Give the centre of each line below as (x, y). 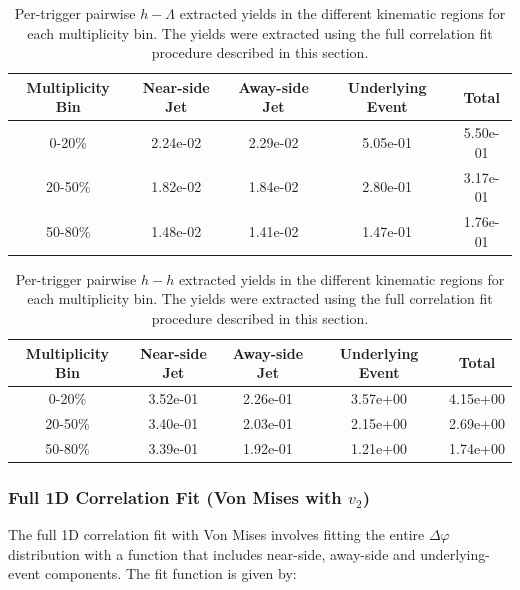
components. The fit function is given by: (170, 573)
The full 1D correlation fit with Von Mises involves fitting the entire (216, 534)
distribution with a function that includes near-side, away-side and (212, 553)
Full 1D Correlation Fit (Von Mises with (175, 496)
